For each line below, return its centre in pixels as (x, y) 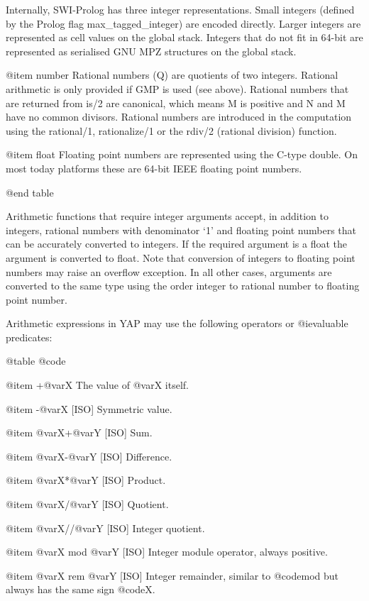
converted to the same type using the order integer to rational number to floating (183, 286)
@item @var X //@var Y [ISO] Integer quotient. (105, 528)
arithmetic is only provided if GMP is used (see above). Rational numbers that (177, 88)
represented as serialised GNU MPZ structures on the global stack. (151, 51)
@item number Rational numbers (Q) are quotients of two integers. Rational (172, 75)
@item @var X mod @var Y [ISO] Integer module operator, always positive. (167, 552)
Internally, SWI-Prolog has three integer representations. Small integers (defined (180, 9)
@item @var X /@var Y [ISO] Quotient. (87, 504)
